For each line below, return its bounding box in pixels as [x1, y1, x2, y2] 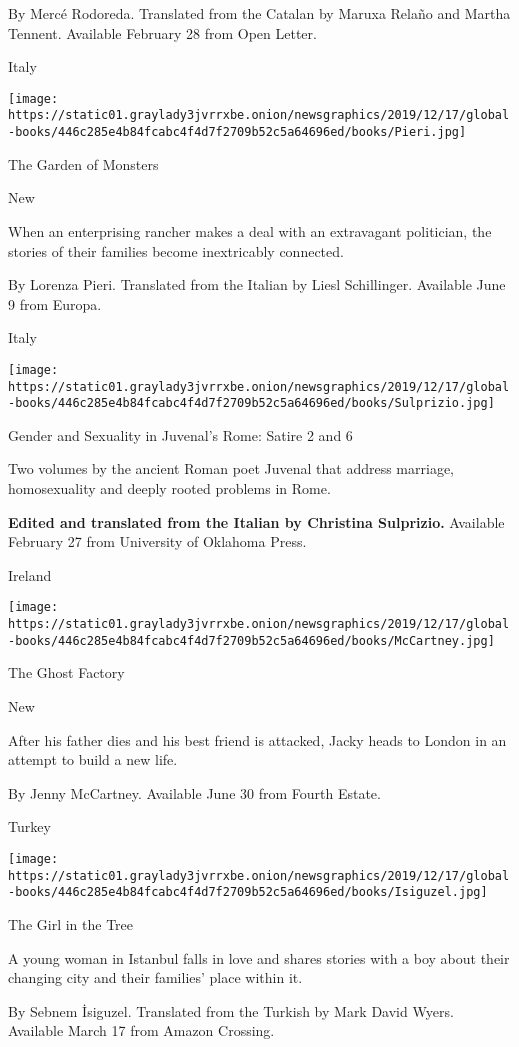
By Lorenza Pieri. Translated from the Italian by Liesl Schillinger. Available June [8, 274, 506, 295]
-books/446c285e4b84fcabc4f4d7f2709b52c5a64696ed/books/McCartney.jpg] [8, 633, 495, 648]
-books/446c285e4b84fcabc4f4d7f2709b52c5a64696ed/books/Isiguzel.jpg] [8, 885, 488, 900]
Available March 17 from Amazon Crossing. [8, 1020, 275, 1041]
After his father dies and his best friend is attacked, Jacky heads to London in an [8, 729, 507, 750]
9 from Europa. [8, 293, 102, 314]
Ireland [8, 564, 52, 585]
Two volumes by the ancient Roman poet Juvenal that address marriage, [8, 458, 454, 479]
